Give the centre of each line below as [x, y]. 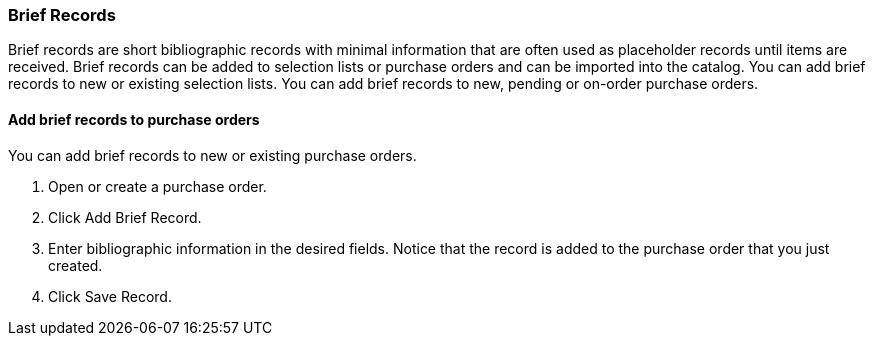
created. [75, 265]
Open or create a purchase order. [157, 186]
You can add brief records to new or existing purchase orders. [212, 155]
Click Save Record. [110, 296]
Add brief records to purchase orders [134, 119]
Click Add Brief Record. [125, 217]
